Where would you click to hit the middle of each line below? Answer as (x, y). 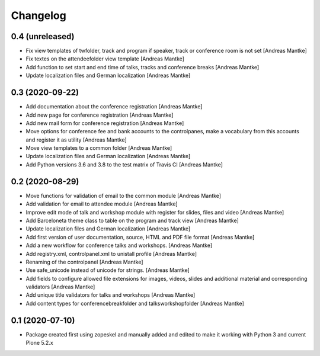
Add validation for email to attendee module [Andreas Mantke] (102, 204)
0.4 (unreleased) (43, 36)
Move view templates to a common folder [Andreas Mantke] (99, 148)
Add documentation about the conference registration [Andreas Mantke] (114, 107)
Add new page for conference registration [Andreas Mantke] (100, 115)
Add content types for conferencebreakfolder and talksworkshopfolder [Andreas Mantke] (135, 303)
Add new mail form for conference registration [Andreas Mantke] (105, 123)
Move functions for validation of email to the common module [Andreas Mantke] (124, 195)
